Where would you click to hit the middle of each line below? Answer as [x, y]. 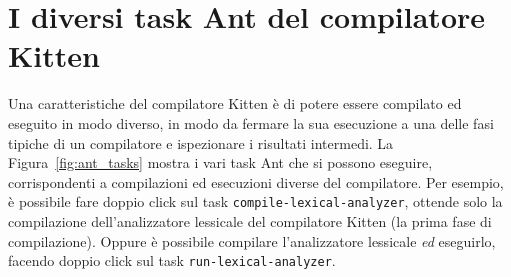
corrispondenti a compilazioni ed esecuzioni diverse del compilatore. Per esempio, [256, 181]
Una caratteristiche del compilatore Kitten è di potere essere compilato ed [235, 103]
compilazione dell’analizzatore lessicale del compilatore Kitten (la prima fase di [250, 220]
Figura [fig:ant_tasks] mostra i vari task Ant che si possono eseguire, [220, 162]
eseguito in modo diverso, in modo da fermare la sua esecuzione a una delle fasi [251, 122]
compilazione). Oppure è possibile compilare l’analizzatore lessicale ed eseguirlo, [252, 240]
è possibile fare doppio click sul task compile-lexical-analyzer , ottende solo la [255, 201]
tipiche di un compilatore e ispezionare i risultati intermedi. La [201, 142]
